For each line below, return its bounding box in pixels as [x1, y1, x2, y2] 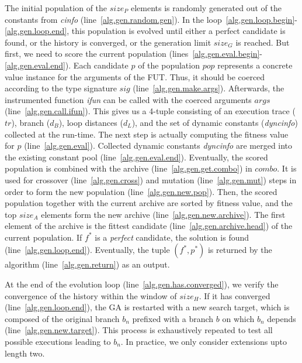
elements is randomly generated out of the [130, 2, 282, 13]
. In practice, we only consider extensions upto [120, 335, 287, 348]
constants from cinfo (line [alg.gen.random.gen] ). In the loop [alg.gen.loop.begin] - [5, 13, 297, 25]
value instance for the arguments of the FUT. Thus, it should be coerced [5, 70, 265, 83]
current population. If [5, 231, 82, 243]
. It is [277, 162, 297, 174]
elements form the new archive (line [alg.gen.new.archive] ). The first [41, 208, 286, 220]
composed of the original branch [5, 312, 120, 324]
